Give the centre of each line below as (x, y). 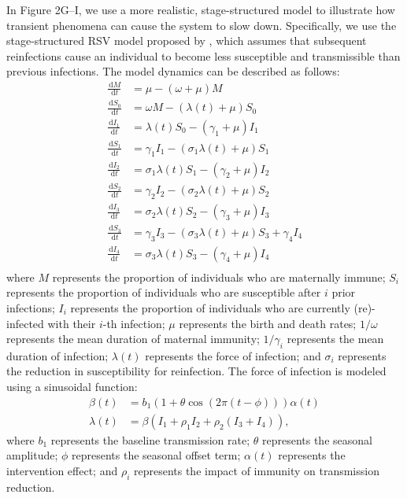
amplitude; (32, 455)
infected (25, 323)
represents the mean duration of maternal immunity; (133, 339)
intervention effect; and (62, 470)
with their (72, 323)
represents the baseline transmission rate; (150, 439)
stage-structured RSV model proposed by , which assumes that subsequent (187, 41)
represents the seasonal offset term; (156, 455)
